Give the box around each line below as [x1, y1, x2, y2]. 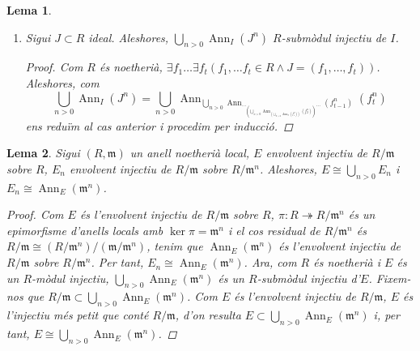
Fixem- [375, 269, 411, 286]
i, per [373, 306, 401, 323]
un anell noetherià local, [129, 144, 250, 161]
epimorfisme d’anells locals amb [6, 221, 163, 238]
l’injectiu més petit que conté [6, 306, 149, 323]
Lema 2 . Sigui [6, 144, 80, 161]
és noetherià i [313, 254, 381, 271]
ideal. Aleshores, [88, 28, 169, 45]
